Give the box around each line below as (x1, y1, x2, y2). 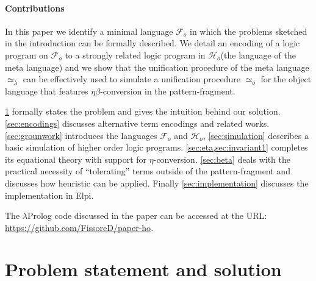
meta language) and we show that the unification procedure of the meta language (5, 60, 309, 73)
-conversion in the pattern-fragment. (100, 84, 235, 97)
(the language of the (220, 48, 296, 61)
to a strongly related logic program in (65, 48, 206, 61)
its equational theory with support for (5, 152, 147, 165)
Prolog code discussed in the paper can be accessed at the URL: (27, 209, 267, 222)
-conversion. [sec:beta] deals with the (153, 152, 291, 165)
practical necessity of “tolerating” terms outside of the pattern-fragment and (5, 165, 290, 177)
